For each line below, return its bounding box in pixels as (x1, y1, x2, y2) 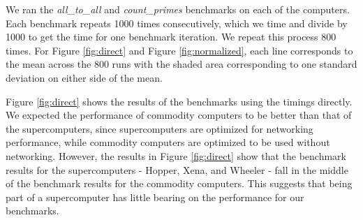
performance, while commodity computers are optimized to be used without (6, 135, 330, 149)
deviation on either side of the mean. (6, 70, 163, 85)
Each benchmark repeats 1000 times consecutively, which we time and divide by (6, 15, 348, 30)
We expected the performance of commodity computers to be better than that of (6, 108, 352, 122)
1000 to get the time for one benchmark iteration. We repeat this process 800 (6, 29, 336, 44)
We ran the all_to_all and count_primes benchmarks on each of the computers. (6, 2, 350, 16)
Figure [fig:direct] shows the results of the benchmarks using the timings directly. (6, 94, 353, 108)
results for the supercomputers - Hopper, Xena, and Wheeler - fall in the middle (6, 162, 348, 177)
